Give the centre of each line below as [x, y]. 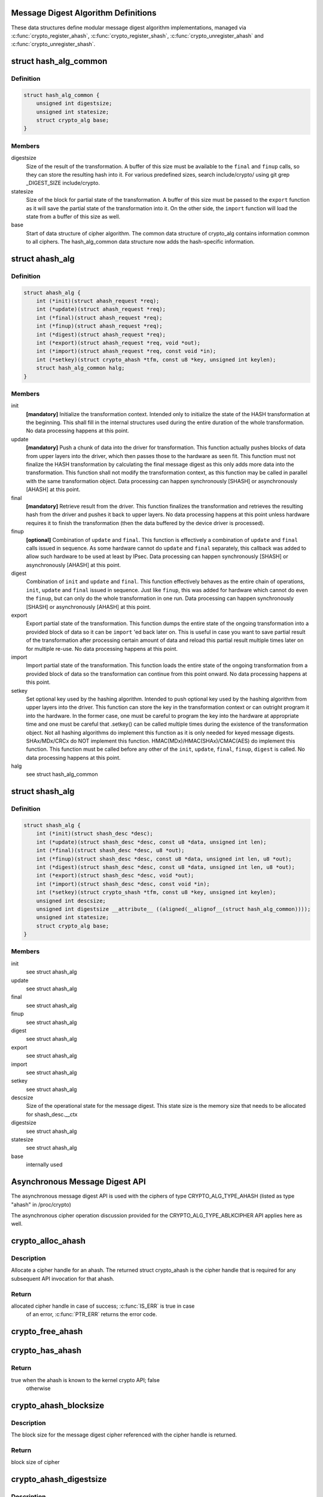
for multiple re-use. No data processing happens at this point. [102, 649]
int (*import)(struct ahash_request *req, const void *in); [126, 351]
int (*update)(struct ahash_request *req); [101, 309]
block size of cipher [35, 1462]
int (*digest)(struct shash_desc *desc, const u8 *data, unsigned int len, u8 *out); [166, 867]
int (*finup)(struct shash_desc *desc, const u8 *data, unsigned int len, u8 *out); [164, 859]
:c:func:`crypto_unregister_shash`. [53, 44]
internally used [44, 1165]
